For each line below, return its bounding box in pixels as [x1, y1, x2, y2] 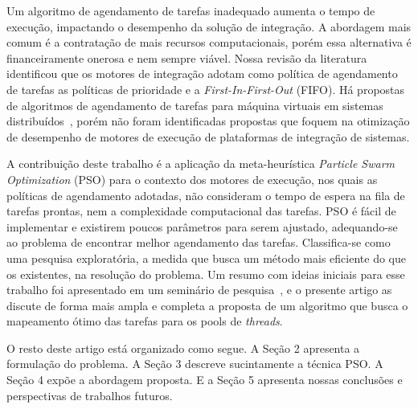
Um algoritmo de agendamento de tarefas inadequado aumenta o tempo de [6, 2, 375, 18]
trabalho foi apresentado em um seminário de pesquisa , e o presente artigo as [6, 281, 392, 298]
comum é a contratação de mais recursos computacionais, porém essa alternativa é [6, 34, 412, 51]
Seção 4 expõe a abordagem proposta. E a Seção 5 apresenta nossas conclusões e [6, 371, 403, 388]
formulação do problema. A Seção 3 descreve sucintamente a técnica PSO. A [6, 355, 383, 372]
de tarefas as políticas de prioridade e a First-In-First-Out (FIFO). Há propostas [6, 80, 405, 97]
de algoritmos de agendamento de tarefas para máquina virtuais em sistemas [6, 96, 383, 113]
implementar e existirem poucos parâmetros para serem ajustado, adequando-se [6, 218, 398, 235]
